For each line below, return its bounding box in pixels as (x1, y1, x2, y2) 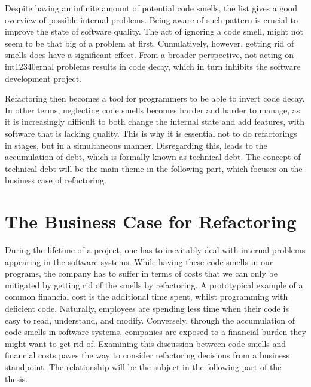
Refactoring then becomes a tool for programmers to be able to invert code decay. (5, 92, 305, 105)
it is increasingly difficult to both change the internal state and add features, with (5, 115, 304, 128)
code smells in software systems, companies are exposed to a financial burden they (5, 325, 306, 338)
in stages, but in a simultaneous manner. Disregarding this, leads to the (5, 139, 267, 151)
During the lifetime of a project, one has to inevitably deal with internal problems (5, 244, 306, 256)
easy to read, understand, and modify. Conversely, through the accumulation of (5, 314, 295, 326)
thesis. (5, 372, 28, 385)
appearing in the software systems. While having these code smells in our (5, 255, 273, 268)
